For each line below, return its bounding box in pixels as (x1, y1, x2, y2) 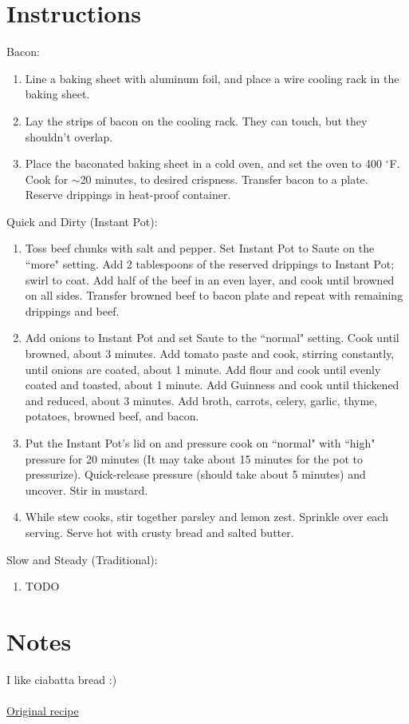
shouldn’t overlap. (25, 128, 113, 145)
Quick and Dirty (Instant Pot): (6, 213, 158, 229)
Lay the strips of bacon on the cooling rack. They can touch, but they (25, 112, 368, 129)
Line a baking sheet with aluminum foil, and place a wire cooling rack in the (25, 70, 399, 86)
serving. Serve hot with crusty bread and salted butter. (25, 523, 294, 540)
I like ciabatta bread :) (6, 670, 117, 687)
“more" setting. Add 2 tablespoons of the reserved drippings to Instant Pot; (25, 256, 395, 272)
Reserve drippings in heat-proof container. (25, 186, 231, 203)
